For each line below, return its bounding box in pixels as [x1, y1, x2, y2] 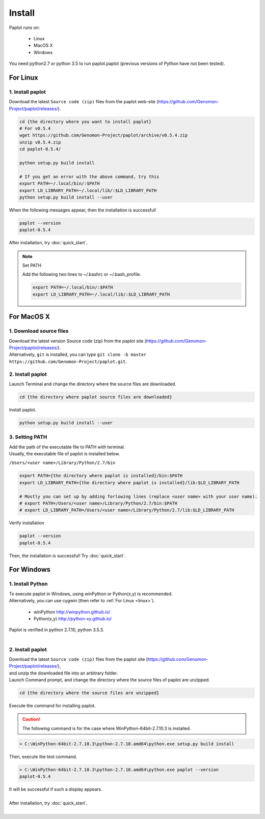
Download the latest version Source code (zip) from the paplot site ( [9, 338, 147, 344]
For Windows [9, 565, 51, 574]
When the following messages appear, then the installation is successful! [9, 207, 157, 213]
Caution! [22, 716, 41, 722]
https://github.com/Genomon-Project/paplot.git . [9, 358, 127, 364]
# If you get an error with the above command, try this [19, 174, 159, 179]
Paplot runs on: [9, 25, 40, 30]
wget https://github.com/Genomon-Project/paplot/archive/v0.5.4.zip [19, 133, 188, 138]
